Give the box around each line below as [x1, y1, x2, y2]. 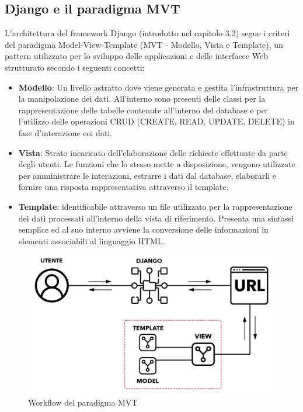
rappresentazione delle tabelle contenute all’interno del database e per [18, 103, 269, 116]
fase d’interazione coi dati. [18, 126, 113, 139]
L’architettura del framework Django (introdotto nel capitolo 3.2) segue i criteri [5, 27, 290, 39]
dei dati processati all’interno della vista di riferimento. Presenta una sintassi [18, 212, 294, 224]
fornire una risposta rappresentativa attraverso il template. [18, 181, 229, 193]
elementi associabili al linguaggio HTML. [18, 234, 165, 247]
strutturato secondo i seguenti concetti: [5, 61, 145, 73]
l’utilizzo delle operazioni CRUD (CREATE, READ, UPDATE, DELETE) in [18, 115, 295, 127]
